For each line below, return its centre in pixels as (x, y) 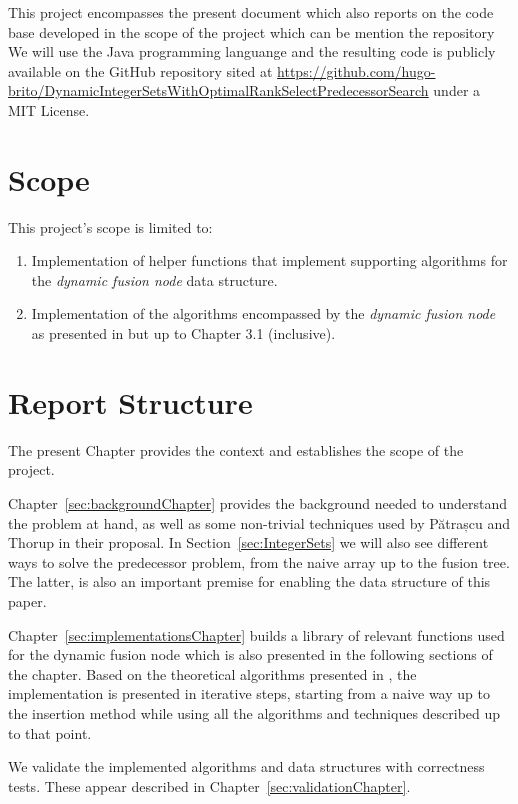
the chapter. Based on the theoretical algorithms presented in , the (212, 673)
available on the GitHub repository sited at (140, 70)
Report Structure (130, 401)
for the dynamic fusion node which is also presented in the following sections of (250, 654)
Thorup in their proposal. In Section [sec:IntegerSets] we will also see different (248, 542)
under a (457, 90)
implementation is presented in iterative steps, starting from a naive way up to (249, 693)
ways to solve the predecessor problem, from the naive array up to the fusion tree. (259, 561)
